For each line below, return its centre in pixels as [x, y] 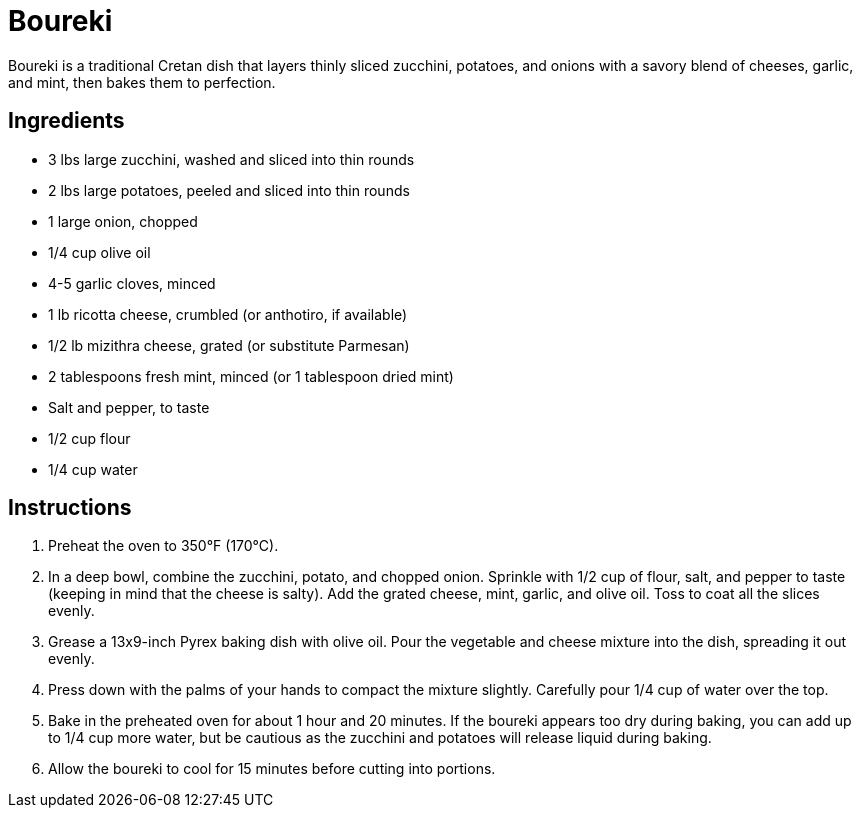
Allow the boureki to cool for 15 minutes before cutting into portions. [272, 769]
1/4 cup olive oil [99, 252]
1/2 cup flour [89, 438]
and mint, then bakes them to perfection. [142, 82]
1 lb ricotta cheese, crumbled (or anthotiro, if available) [228, 314]
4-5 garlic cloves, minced [132, 283]
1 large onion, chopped [123, 221]
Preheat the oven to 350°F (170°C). [163, 546]
